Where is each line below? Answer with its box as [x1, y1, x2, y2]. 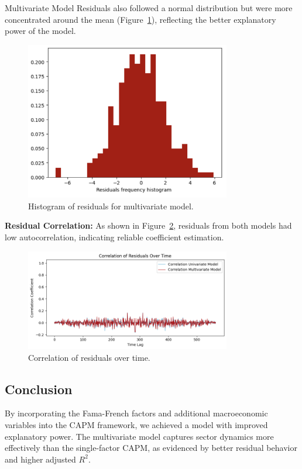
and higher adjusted [5, 453, 76, 465]
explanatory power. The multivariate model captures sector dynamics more [5, 430, 274, 442]
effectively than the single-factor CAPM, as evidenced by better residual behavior [5, 442, 297, 454]
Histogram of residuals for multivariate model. [28, 199, 194, 212]
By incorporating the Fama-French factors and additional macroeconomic [5, 407, 268, 419]
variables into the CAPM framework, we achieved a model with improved [5, 418, 268, 430]
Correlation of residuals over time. [28, 351, 150, 363]
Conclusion [5, 380, 73, 398]
